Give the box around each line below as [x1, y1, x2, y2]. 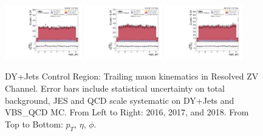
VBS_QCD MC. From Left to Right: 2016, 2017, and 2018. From [5, 106, 249, 118]
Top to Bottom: [5, 117, 63, 130]
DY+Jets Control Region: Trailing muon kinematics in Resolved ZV [5, 70, 259, 83]
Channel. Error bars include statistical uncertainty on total [5, 82, 225, 95]
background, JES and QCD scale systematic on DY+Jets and [5, 93, 234, 106]
